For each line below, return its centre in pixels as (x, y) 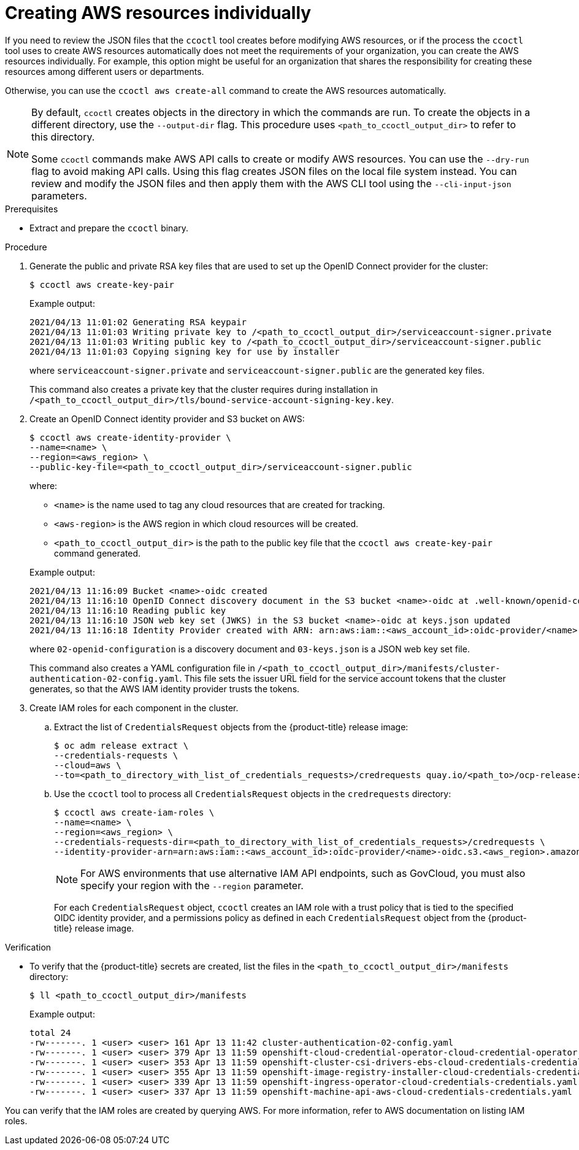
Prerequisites (32, 209)
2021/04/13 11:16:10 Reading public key (128, 610)
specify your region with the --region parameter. (192, 885)
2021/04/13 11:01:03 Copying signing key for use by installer (185, 351)
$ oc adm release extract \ (121, 745)
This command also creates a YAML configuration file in (142, 668)
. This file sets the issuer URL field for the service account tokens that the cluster (343, 678)
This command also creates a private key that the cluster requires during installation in (204, 389)
